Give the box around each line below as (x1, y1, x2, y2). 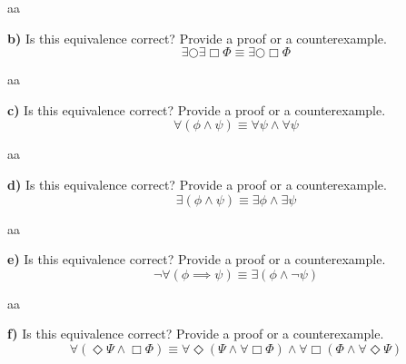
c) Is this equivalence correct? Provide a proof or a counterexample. (7, 100, 386, 119)
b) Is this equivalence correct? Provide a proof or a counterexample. (7, 28, 387, 47)
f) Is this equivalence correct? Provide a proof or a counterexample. (7, 324, 384, 343)
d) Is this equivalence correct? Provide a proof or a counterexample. (7, 174, 387, 193)
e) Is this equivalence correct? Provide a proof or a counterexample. (7, 250, 386, 269)
